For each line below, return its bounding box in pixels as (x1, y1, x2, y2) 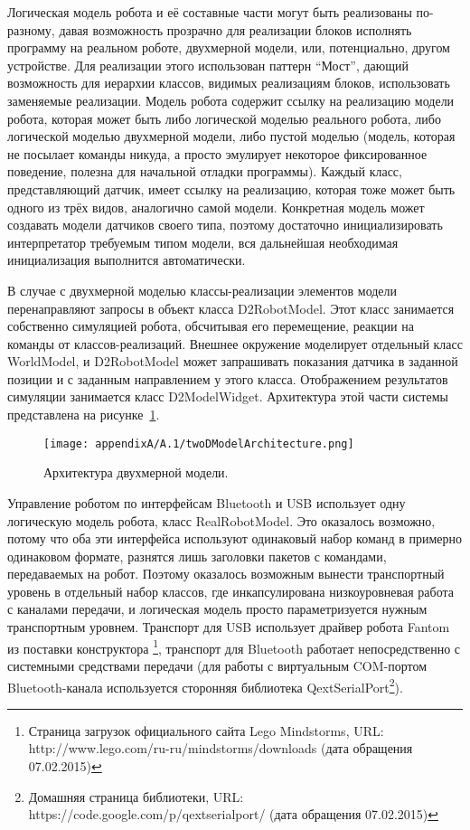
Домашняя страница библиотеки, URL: (28, 787, 244, 806)
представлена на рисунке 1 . (7, 405, 160, 424)
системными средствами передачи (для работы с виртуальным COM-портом (7, 656, 428, 674)
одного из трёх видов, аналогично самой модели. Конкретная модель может (7, 197, 425, 216)
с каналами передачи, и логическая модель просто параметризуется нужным (7, 599, 428, 618)
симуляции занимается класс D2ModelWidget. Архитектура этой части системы (7, 387, 448, 406)
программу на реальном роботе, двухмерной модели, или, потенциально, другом (7, 38, 450, 57)
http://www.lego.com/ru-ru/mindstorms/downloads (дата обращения (28, 739, 413, 758)
